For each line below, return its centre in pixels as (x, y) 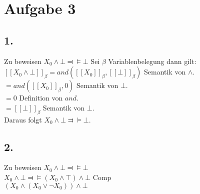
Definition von (41, 98)
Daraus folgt (23, 119)
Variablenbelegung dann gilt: (152, 61)
